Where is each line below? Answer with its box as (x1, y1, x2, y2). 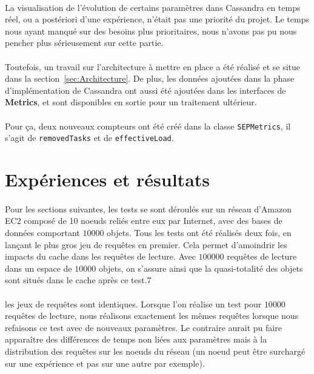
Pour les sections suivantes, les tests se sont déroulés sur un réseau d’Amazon (5, 202, 292, 215)
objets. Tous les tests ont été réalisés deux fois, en (107, 226, 292, 238)
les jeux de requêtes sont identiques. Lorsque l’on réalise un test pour (5, 297, 262, 310)
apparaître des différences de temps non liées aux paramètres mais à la (5, 333, 267, 346)
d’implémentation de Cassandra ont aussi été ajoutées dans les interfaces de (5, 84, 286, 96)
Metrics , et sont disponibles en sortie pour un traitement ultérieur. (5, 96, 257, 108)
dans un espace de (5, 261, 72, 274)
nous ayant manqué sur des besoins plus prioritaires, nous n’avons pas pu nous (5, 24, 297, 37)
